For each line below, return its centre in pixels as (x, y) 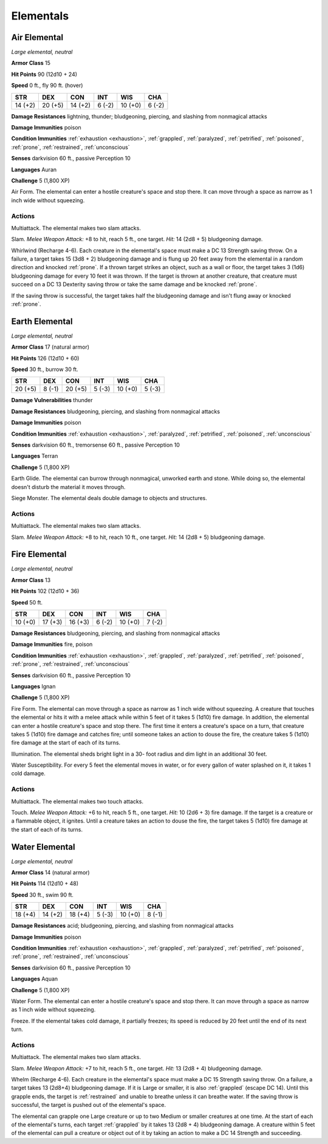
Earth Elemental (42, 321)
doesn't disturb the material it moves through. (68, 487)
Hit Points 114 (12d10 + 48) (45, 883)
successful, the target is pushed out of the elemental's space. (89, 1105)
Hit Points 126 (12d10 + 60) (45, 358)
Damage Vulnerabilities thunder (52, 400)
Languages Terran (35, 456)
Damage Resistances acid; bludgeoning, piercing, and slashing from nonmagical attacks (122, 926)
